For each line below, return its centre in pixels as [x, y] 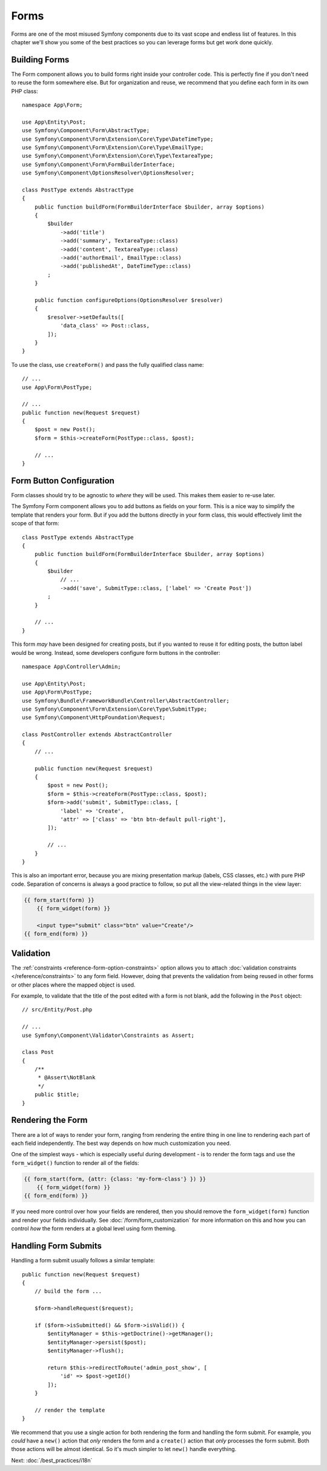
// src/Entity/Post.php [57, 1010]
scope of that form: [35, 523]
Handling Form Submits [57, 1246]
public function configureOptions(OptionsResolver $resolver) [129, 300]
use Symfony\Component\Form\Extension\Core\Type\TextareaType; [118, 156]
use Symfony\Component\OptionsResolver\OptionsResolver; [108, 173]
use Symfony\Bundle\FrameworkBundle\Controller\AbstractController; [126, 701]
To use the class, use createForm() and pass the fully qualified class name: [107, 364]
